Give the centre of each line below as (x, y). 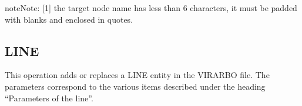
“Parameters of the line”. (49, 98)
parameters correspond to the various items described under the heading (135, 86)
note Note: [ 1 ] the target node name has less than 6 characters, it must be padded (151, 8)
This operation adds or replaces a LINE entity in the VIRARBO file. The (137, 75)
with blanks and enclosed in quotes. (69, 19)
